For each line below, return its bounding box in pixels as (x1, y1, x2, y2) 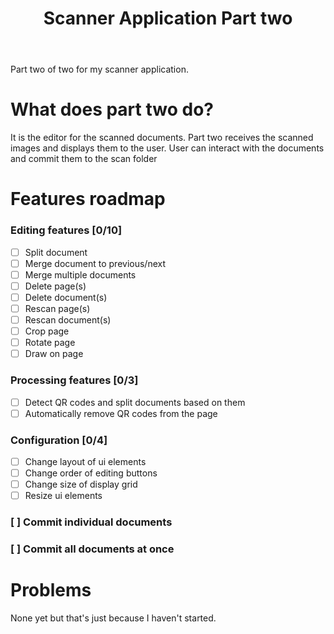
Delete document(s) (24, 291, 108, 303)
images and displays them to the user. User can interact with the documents (10, 142, 325, 154)
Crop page (24, 325, 70, 337)
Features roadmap (10, 188, 166, 211)
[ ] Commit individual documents (10, 515, 173, 529)
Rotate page (24, 337, 76, 349)
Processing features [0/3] (10, 373, 139, 387)
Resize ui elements (24, 490, 103, 502)
